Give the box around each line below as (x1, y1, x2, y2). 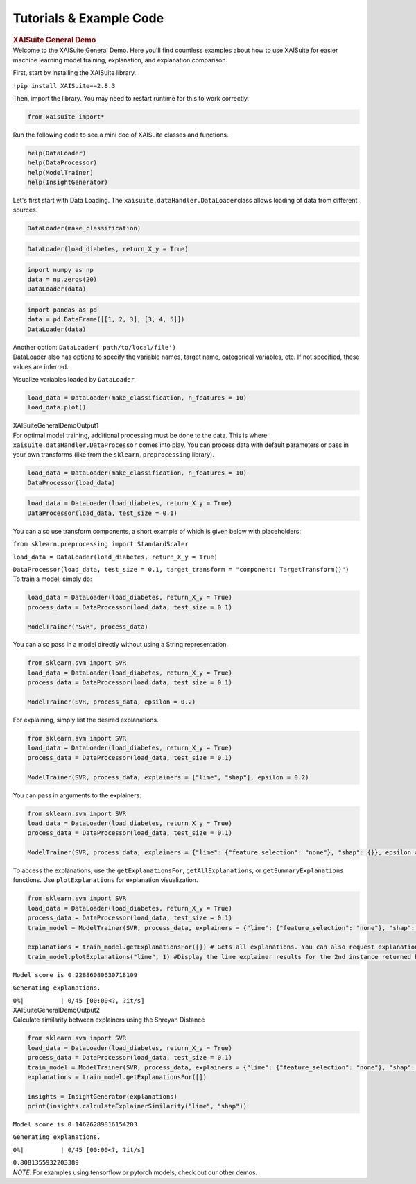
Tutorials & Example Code (12, 10, 164, 26)
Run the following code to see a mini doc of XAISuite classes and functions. (12, 130, 229, 139)
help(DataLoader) (27, 149, 87, 157)
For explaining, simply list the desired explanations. (12, 716, 159, 725)
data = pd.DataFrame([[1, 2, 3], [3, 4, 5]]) (27, 316, 185, 323)
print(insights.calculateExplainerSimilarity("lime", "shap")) (27, 1102, 248, 1110)
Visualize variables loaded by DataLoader (12, 375, 135, 383)
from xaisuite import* (27, 112, 105, 121)
